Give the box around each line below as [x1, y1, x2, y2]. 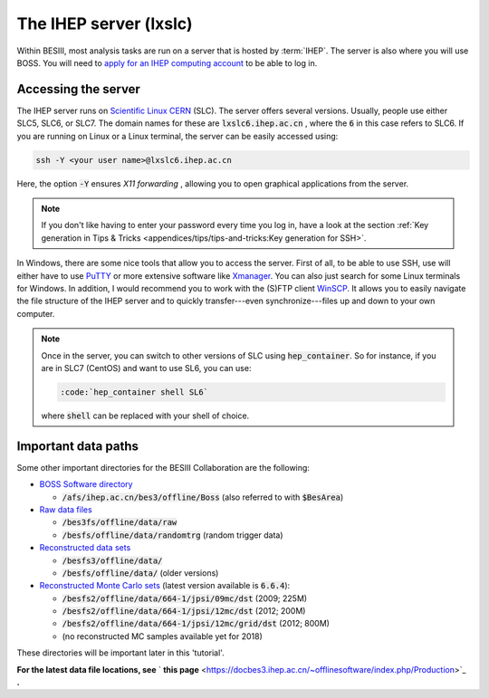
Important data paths [16, 438, 139, 454]
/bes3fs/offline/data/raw [62, 517, 177, 528]
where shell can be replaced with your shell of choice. [41, 410, 250, 421]
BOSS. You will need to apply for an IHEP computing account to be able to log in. [16, 57, 318, 68]
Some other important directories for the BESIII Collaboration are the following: [16, 462, 310, 473]
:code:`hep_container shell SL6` [60, 387, 208, 397]
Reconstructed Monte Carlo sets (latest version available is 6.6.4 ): [39, 580, 291, 591]
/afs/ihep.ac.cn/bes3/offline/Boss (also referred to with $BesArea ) [62, 492, 344, 502]
